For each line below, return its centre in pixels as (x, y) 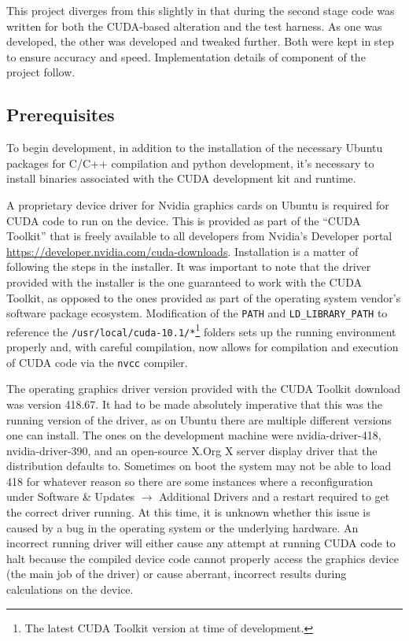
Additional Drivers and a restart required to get (275, 496)
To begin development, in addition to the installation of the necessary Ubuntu (195, 148)
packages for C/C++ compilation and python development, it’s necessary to (190, 163)
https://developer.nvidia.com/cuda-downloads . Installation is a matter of (182, 251)
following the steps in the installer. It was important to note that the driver (189, 267)
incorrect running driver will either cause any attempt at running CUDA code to (201, 543)
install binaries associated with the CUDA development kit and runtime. (181, 178)
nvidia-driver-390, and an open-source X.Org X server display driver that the (192, 450)
